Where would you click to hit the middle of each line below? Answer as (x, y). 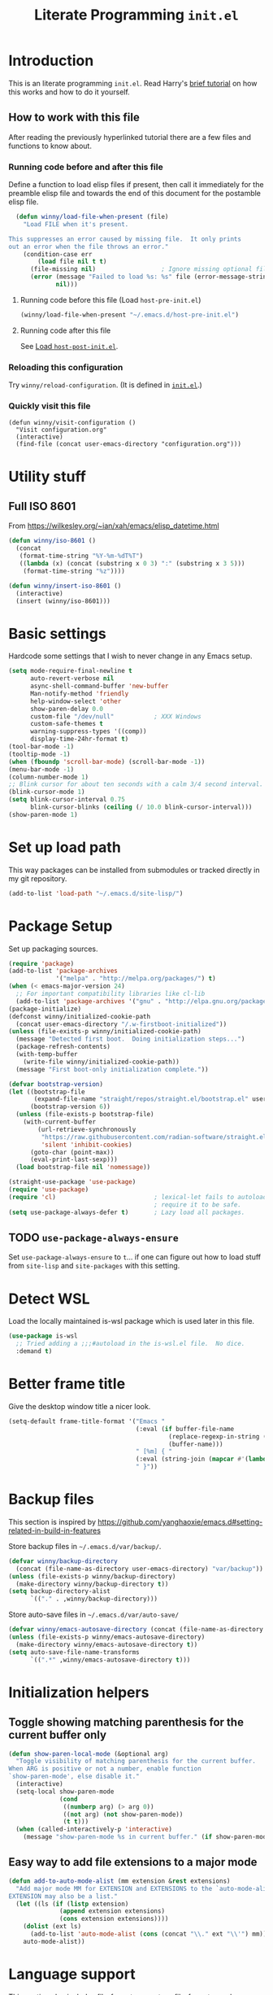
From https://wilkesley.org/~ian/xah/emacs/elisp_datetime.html (114, 526)
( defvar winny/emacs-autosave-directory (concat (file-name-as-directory (136, 1630)
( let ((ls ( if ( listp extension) (72, 1904)
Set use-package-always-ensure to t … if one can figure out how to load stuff (135, 1257)
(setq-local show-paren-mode (65, 1792)
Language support (72, 1974)
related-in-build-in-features (55, 1530)
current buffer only (58, 1735)
